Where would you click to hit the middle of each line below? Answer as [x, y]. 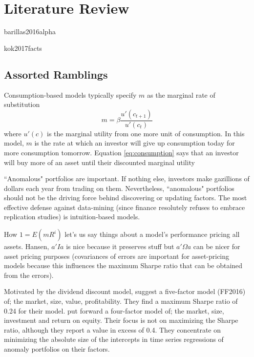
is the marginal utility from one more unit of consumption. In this [146, 133]
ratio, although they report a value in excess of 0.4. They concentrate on [113, 329]
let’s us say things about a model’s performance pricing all [152, 234]
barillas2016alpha [30, 31]
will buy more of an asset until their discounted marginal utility [99, 162]
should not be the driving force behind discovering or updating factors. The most [126, 198]
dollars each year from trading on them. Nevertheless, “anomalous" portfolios [119, 188]
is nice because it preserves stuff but [120, 246]
